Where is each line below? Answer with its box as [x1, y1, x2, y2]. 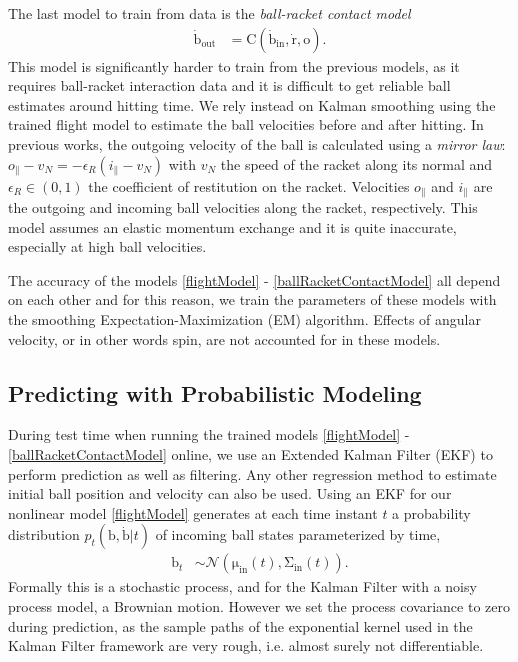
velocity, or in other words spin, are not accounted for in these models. [8, 328, 441, 349]
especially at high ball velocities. [8, 236, 207, 257]
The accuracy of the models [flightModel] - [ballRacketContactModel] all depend [8, 269, 501, 290]
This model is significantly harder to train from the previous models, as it [8, 55, 460, 76]
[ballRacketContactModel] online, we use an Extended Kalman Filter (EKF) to [8, 444, 493, 464]
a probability [392, 502, 471, 523]
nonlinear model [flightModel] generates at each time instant [8, 502, 378, 523]
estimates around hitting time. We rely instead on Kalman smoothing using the [8, 94, 496, 115]
